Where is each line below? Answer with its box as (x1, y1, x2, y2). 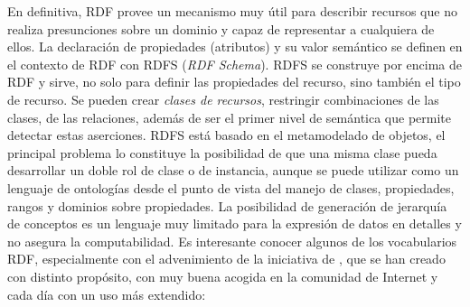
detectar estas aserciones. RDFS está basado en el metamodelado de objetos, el (7, 126, 446, 144)
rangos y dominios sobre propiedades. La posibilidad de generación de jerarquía (7, 196, 447, 215)
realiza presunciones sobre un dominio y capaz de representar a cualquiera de (7, 19, 435, 38)
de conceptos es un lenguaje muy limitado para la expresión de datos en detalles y (7, 214, 462, 233)
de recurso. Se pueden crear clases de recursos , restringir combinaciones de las (7, 89, 439, 108)
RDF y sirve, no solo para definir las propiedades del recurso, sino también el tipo (7, 72, 461, 91)
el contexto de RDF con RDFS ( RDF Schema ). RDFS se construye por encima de (7, 54, 463, 73)
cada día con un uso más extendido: (7, 284, 206, 303)
